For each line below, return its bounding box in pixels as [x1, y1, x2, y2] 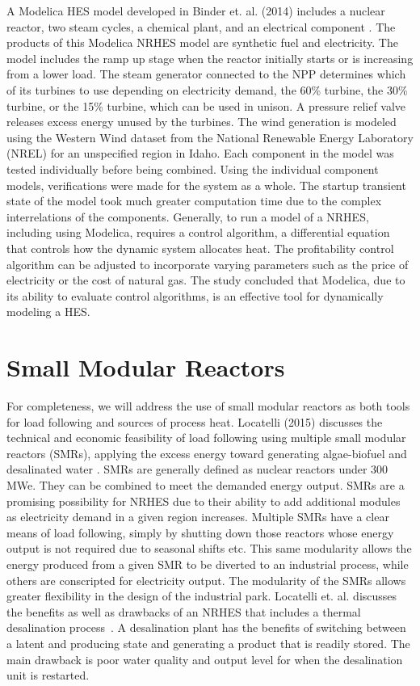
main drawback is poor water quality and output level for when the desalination [6, 650, 403, 667]
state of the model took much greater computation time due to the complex [6, 192, 382, 209]
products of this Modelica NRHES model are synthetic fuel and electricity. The [6, 34, 398, 51]
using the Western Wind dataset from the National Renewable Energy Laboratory [6, 128, 414, 145]
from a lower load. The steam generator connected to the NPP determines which [6, 65, 406, 82]
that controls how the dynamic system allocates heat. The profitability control [6, 239, 394, 256]
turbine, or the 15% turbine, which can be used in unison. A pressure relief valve [6, 97, 406, 114]
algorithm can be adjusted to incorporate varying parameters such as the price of [6, 255, 409, 272]
